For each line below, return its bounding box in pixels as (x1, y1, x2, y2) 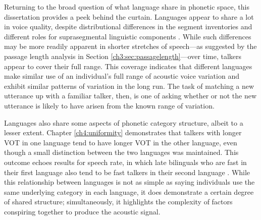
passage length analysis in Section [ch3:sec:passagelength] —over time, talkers (4, 50, 242, 61)
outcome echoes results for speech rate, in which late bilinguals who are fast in (4, 156, 247, 167)
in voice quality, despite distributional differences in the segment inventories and (4, 21, 252, 32)
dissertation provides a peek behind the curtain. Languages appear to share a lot (4, 11, 254, 22)
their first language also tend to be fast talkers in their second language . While (4, 167, 250, 177)
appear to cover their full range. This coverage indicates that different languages (4, 61, 252, 71)
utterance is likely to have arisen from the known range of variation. (4, 100, 215, 111)
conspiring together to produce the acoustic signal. (4, 206, 161, 216)
